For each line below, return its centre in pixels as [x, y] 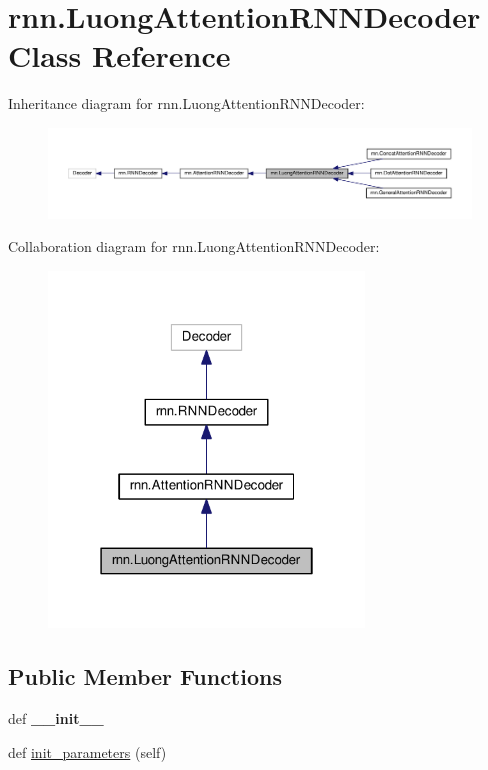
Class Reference [119, 55]
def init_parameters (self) [87, 751]
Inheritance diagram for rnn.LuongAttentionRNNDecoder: [186, 103]
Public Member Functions [145, 676]
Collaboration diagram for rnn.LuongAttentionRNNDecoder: [194, 246]
